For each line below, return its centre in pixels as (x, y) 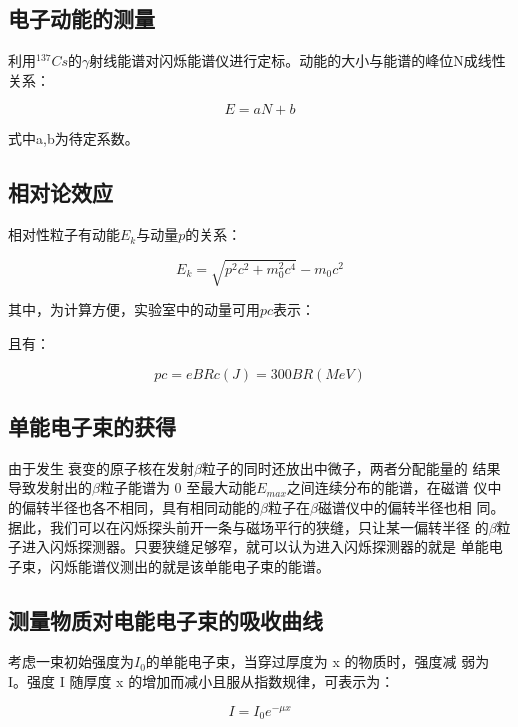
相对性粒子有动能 (64, 234)
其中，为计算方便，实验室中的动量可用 (134, 309)
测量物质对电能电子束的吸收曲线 (165, 619)
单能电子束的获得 (92, 425)
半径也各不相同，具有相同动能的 (154, 506)
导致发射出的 (50, 487)
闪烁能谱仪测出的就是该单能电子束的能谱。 (189, 565)
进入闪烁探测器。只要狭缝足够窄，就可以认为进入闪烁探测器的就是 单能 (255, 546)
